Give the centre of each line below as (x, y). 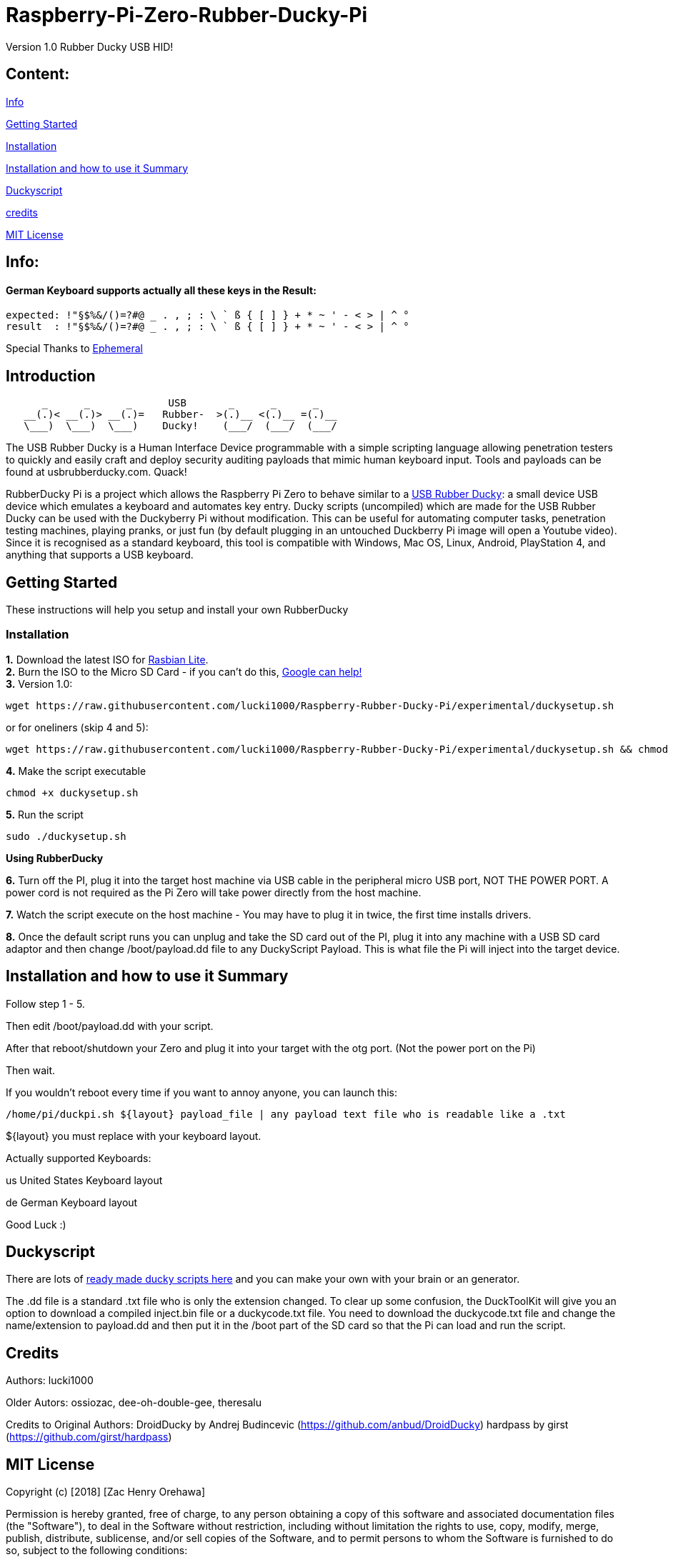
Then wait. (31, 1070)
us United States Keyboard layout (84, 1180)
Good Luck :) (36, 1224)
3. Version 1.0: (39, 684)
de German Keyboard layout (72, 1202)
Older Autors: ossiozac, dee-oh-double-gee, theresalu (134, 1403)
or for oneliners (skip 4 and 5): (77, 727)
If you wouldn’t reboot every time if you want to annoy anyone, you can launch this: (201, 1092)
